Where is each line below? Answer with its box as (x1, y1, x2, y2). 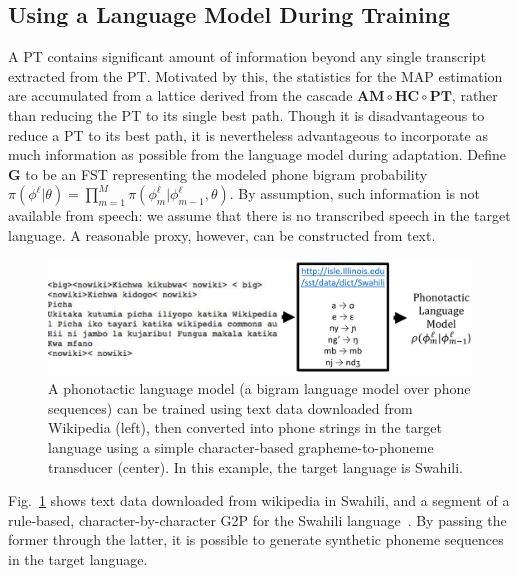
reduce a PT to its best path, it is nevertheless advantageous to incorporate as (8, 124, 488, 145)
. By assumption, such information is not (229, 183, 481, 204)
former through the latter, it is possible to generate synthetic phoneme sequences (8, 529, 504, 550)
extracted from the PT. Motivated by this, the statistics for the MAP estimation (8, 65, 503, 86)
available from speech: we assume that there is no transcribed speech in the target (8, 205, 511, 226)
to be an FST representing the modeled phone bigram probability (25, 163, 428, 184)
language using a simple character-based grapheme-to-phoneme (48, 437, 434, 458)
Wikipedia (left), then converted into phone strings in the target (48, 417, 442, 438)
